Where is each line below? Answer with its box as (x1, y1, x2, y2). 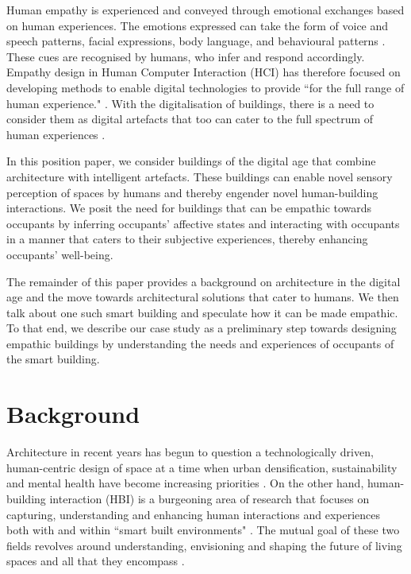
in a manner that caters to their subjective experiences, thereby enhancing (6, 231, 368, 247)
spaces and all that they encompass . (6, 553, 185, 569)
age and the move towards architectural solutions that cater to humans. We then (6, 289, 399, 305)
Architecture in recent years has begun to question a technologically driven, (6, 444, 374, 460)
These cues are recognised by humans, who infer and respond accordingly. (6, 48, 365, 64)
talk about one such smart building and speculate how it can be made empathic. (6, 304, 398, 320)
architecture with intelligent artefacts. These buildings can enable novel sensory (6, 168, 393, 184)
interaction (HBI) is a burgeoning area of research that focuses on (49, 490, 370, 506)
